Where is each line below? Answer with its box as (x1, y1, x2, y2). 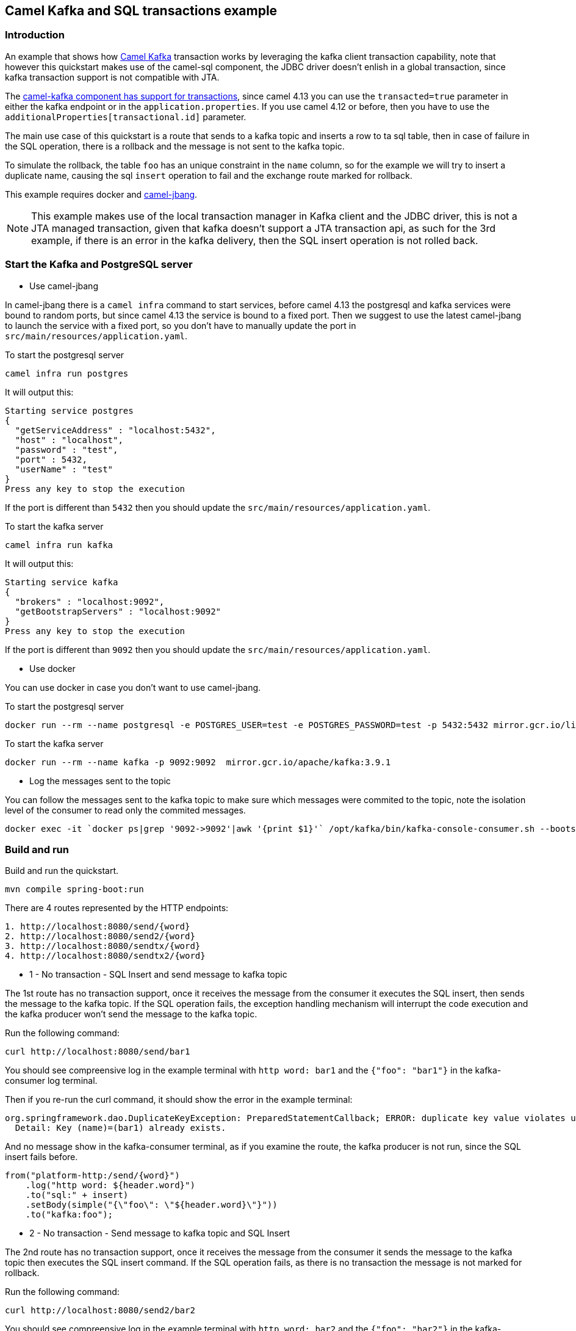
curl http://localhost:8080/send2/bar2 (5, 1305, 195, 1316)
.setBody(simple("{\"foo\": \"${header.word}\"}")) (25, 1200, 278, 1210)
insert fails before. (5, 1152, 78, 1163)
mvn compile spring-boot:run (5, 884, 144, 895)
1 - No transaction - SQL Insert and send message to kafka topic (29, 969, 287, 980)
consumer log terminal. (5, 1075, 98, 1086)
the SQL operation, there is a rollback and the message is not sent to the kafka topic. (5, 140, 345, 151)
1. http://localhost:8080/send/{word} (5, 922, 190, 932)
